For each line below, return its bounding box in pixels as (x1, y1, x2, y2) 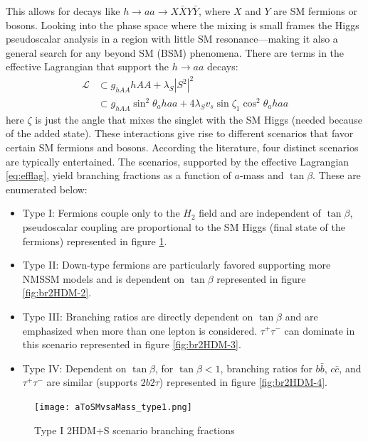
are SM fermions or (273, 4, 357, 18)
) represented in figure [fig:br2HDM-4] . (159, 374, 328, 389)
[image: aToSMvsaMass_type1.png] (34, 401, 192, 412)
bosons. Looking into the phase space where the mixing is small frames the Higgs (6, 17, 359, 32)
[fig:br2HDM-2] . (22, 285, 92, 300)
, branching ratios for (220, 360, 312, 375)
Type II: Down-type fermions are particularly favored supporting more (22, 257, 331, 272)
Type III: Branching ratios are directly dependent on (22, 308, 253, 323)
